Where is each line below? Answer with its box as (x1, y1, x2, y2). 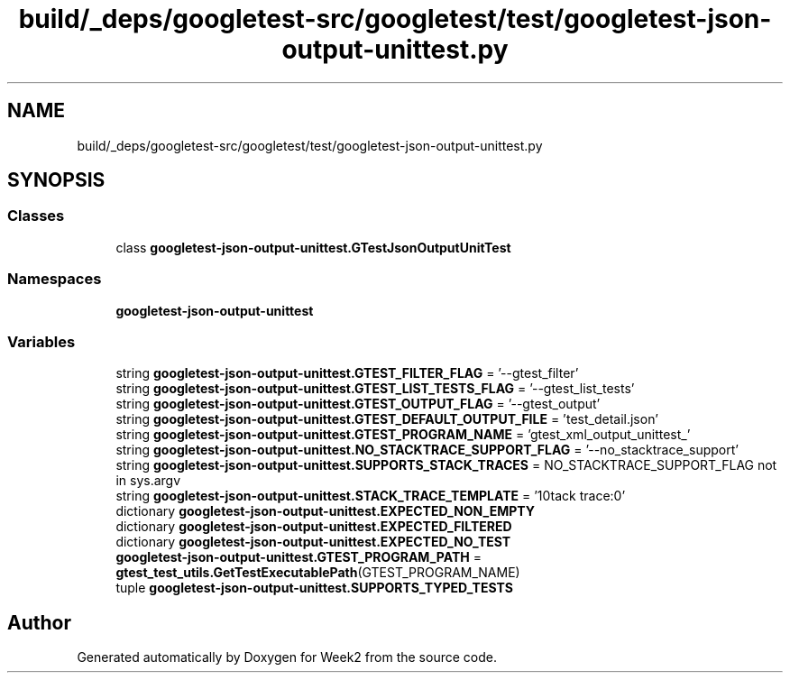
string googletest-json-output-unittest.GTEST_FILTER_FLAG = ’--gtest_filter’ (115, 365, 579, 381)
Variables (7, 332, 76, 351)
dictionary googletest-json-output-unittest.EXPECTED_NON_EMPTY (115, 503, 535, 519)
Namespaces (7, 270, 102, 289)
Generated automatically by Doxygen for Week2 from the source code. (77, 649, 497, 666)
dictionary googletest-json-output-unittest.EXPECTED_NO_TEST (115, 534, 511, 550)
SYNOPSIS (7, 169, 106, 192)
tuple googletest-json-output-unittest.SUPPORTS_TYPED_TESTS (115, 580, 513, 596)
